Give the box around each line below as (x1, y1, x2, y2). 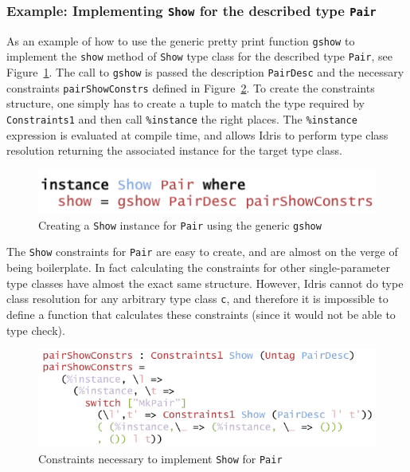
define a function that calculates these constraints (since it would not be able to (6, 305, 396, 322)
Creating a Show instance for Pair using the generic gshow (38, 216, 322, 233)
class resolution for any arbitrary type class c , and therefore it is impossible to (6, 290, 389, 307)
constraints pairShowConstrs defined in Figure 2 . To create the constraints (6, 79, 375, 96)
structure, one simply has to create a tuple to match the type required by (6, 95, 365, 112)
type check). (6, 321, 65, 338)
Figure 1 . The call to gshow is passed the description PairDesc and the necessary (6, 64, 404, 81)
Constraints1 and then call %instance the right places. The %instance (6, 111, 357, 127)
